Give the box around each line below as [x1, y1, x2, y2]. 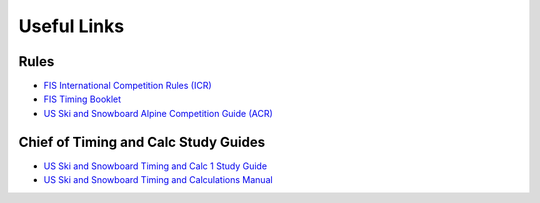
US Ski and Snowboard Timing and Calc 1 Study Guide [43, 160, 268, 172]
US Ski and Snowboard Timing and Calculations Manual [43, 174, 274, 186]
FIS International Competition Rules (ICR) [43, 80, 212, 92]
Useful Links [18, 15, 125, 37]
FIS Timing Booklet [43, 93, 122, 105]
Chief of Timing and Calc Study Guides [18, 133, 266, 150]
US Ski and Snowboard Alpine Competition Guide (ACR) [43, 107, 274, 119]
